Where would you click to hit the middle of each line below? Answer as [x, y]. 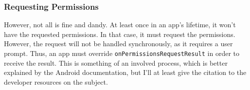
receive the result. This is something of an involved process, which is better [116, 63]
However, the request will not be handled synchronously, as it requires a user [118, 44]
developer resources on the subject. [56, 81]
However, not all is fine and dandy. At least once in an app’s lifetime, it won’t [120, 25]
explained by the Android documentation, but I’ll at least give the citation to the [125, 72]
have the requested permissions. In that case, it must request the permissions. [120, 34]
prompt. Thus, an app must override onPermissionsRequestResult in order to [122, 53]
